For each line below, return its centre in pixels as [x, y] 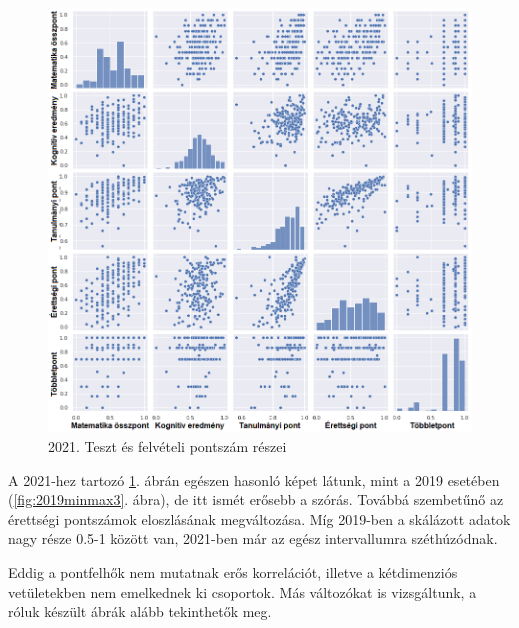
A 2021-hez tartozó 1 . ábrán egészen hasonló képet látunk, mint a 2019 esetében [254, 479]
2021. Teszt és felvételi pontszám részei [167, 446]
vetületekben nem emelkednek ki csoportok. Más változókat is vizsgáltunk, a [242, 591]
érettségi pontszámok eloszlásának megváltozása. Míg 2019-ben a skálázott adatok [259, 518]
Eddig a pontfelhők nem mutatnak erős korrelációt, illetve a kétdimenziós [233, 572]
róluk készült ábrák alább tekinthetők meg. [140, 611]
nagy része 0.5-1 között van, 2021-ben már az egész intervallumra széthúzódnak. [253, 538]
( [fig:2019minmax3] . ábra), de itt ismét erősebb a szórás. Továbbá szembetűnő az [256, 499]
